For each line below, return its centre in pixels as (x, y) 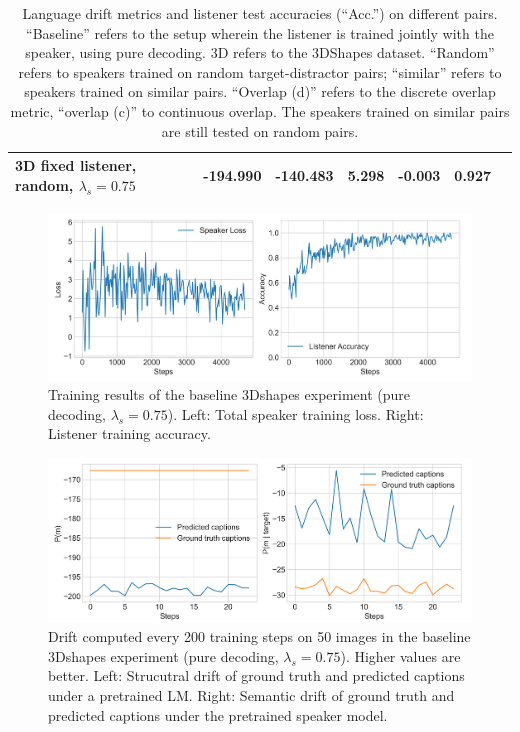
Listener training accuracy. (129, 433)
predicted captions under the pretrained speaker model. (218, 714)
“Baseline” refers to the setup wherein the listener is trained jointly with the (260, 32)
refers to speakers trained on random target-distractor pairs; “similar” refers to (260, 71)
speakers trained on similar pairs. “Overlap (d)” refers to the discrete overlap (260, 91)
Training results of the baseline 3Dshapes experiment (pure (229, 394)
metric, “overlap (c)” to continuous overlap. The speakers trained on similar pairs (260, 110)
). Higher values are (400, 655)
